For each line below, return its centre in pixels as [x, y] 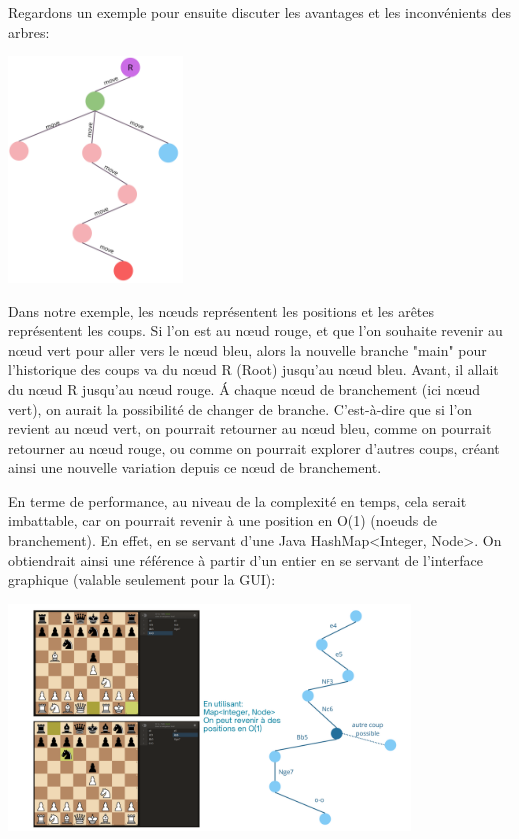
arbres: [29, 31]
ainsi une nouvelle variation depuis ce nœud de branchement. [195, 467]
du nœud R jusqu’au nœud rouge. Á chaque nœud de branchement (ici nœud [244, 388]
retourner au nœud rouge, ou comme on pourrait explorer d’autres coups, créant [254, 447]
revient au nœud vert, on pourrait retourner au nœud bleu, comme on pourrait [250, 428]
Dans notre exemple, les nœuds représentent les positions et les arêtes [221, 310]
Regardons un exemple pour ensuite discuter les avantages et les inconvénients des [259, 12]
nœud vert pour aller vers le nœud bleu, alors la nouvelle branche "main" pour [247, 349]
